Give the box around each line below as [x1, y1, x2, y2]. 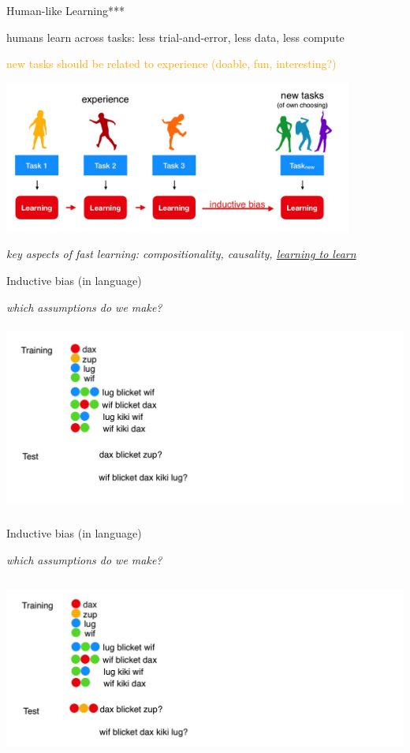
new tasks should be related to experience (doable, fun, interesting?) [6, 55, 337, 72]
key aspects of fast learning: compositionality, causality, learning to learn [6, 245, 356, 262]
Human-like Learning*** [6, 2, 125, 18]
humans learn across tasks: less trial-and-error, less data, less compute [6, 28, 345, 45]
